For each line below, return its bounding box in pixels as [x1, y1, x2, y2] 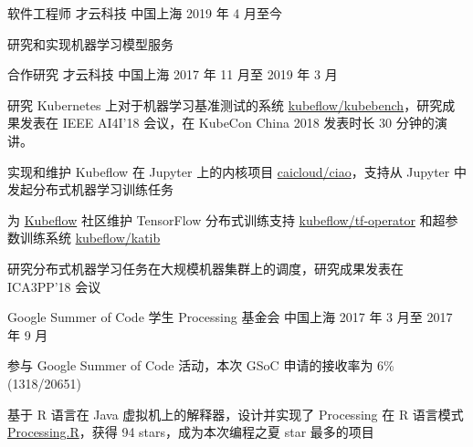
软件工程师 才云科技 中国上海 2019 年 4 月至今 [7, 4, 283, 22]
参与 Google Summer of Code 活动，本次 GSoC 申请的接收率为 [7, 356, 373, 375]
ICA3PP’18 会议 [7, 276, 101, 296]
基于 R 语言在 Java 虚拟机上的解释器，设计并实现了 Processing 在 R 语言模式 [7, 404, 464, 423]
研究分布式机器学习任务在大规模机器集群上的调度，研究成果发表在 [7, 258, 404, 277]
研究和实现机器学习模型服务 [7, 34, 173, 53]
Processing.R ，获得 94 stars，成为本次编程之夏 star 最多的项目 [7, 422, 374, 442]
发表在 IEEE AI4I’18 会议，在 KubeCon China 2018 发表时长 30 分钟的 [19, 113, 435, 132]
